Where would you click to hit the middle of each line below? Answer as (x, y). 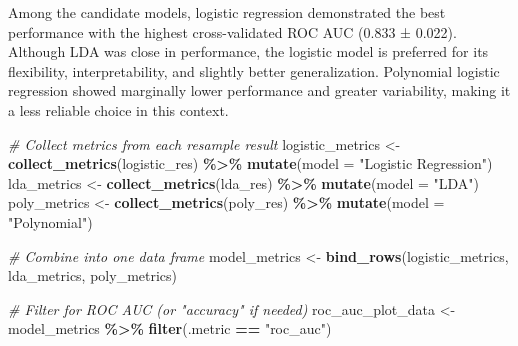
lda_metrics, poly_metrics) (93, 275)
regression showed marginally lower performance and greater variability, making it (259, 90)
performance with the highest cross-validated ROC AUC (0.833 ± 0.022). (232, 31)
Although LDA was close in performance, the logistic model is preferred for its (248, 51)
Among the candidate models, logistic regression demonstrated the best (227, 12)
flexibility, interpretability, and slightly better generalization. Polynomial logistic (254, 70)
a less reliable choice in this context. (118, 109)
